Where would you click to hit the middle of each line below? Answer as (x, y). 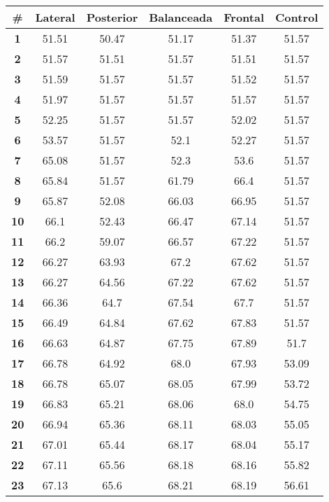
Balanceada (181, 17)
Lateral (55, 17)
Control (297, 17)
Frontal (244, 17)
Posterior (112, 17)
